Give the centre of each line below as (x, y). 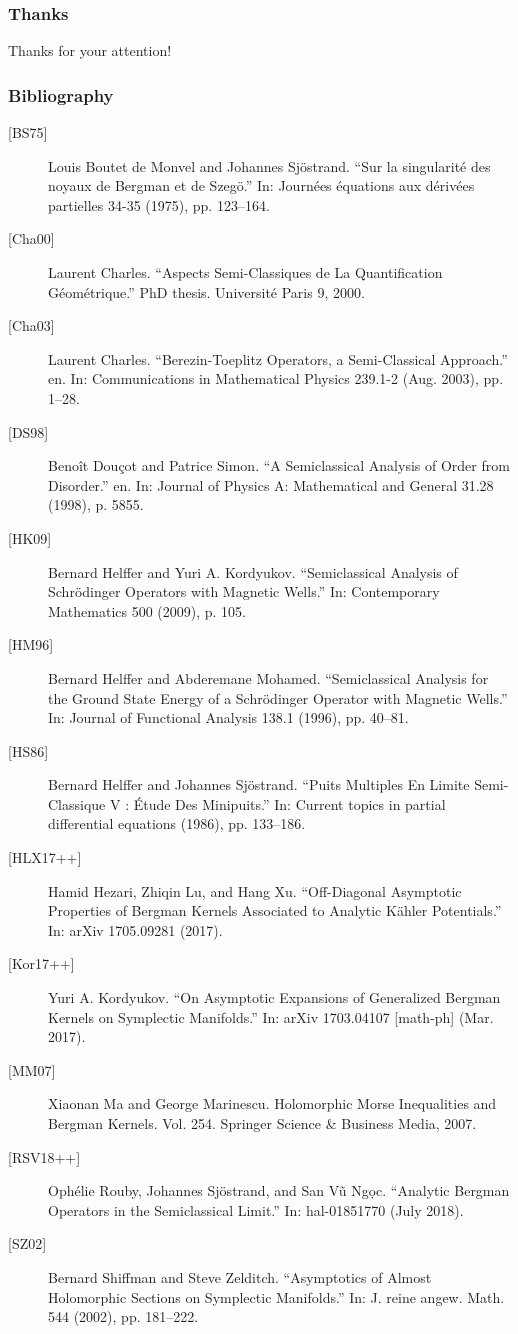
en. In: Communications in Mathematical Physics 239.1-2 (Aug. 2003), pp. (276, 378)
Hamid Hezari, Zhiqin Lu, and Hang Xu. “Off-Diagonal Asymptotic (255, 890)
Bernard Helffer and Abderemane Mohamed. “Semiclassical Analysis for (268, 677)
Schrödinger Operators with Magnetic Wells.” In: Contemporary (244, 591)
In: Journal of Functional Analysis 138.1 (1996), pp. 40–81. (228, 717)
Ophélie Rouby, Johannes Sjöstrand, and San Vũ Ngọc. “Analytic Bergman (279, 1190)
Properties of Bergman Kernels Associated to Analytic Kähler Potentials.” (275, 910)
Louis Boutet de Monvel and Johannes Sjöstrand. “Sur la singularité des (269, 165)
